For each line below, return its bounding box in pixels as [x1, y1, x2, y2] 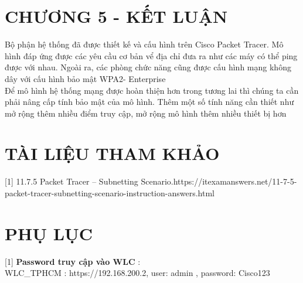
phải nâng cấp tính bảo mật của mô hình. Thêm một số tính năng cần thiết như [5, 96, 294, 108]
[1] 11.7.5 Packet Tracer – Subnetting [5, 175, 138, 187]
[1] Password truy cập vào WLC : [5, 255, 141, 267]
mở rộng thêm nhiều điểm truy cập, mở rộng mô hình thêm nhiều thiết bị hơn [5, 107, 287, 119]
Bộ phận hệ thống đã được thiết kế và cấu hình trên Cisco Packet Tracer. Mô [5, 38, 284, 50]
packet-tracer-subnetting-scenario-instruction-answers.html [5, 187, 215, 199]
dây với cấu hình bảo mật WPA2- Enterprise [5, 72, 166, 84]
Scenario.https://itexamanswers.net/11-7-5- [141, 175, 297, 187]
